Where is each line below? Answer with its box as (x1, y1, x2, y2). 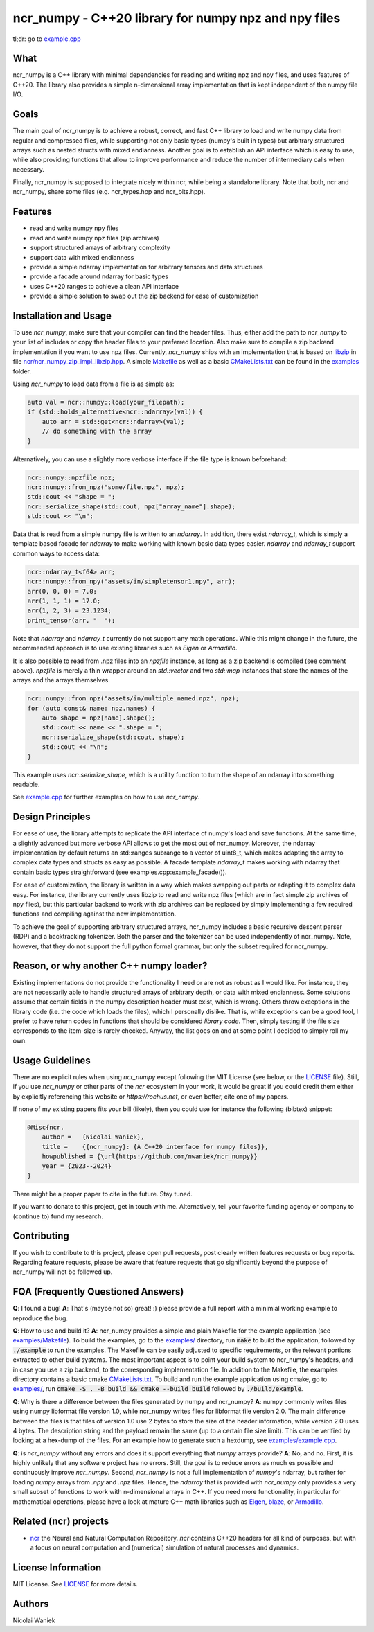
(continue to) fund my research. (12, 1212, 104, 1221)
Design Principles (12, 811, 91, 823)
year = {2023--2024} (42, 1162, 112, 1170)
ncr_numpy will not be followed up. (12, 1268, 113, 1276)
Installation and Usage (12, 310, 112, 321)
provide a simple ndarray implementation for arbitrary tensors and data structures (30, 263, 263, 271)
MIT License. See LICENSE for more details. (12, 1579, 138, 1588)
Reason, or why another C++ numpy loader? (12, 960, 208, 972)
